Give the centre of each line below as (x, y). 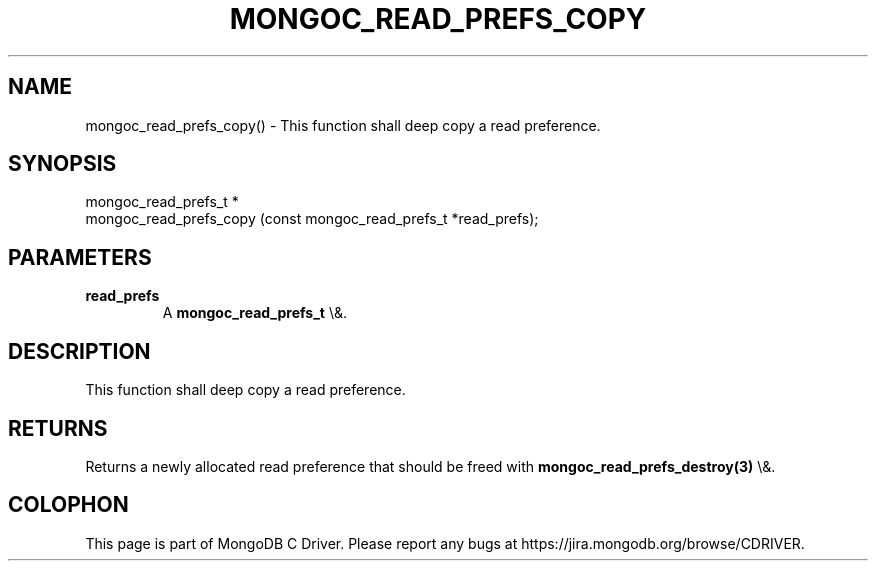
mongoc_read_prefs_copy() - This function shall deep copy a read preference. (343, 125)
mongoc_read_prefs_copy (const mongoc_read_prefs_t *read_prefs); (312, 219)
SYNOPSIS (62, 164)
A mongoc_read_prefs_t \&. (254, 313)
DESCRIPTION (79, 351)
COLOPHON (68, 505)
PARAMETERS (80, 257)
